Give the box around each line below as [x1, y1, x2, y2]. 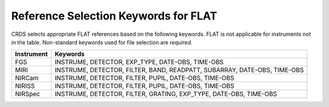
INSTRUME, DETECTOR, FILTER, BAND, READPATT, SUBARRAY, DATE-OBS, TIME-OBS [54, 66, 304, 74]
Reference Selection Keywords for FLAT [11, 9, 218, 22]
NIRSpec [15, 90, 40, 98]
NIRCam [15, 74, 39, 82]
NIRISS [15, 82, 35, 91]
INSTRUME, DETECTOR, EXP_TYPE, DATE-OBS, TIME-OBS [54, 58, 224, 66]
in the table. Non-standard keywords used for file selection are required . [11, 38, 193, 46]
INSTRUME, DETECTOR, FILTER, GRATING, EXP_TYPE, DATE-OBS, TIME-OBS [54, 90, 277, 98]
